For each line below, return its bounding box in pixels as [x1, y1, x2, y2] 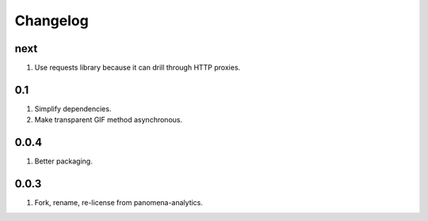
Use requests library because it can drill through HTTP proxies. [34, 63, 241, 73]
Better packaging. [34, 156, 93, 166]
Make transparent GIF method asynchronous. [34, 115, 182, 125]
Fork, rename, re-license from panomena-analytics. [34, 198, 204, 208]
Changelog [14, 12, 89, 29]
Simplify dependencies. [34, 103, 112, 114]
